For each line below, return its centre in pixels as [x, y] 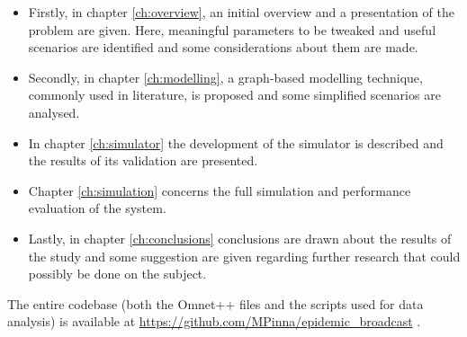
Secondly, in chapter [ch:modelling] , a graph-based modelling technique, [225, 77]
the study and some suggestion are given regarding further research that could [244, 256]
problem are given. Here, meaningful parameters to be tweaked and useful [232, 29]
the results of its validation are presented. [143, 160]
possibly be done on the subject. [117, 274]
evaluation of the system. [97, 208]
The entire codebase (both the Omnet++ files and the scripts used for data [216, 303]
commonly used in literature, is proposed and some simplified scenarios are [234, 95]
